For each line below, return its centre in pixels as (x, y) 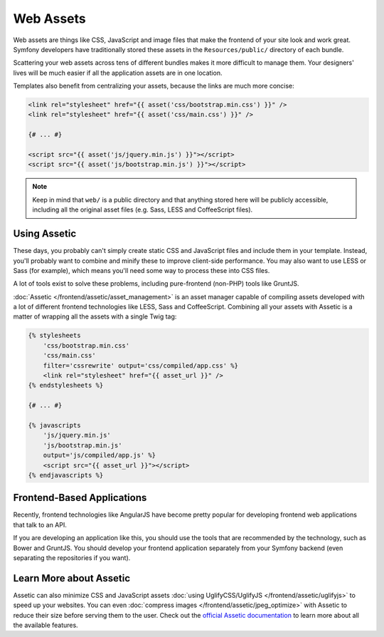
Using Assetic (45, 234)
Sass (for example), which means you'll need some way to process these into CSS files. (142, 270)
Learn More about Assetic (72, 578)
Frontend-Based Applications (80, 498)
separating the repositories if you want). (72, 558)
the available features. (46, 625)
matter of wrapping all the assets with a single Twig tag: (95, 316)
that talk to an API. (40, 524)
